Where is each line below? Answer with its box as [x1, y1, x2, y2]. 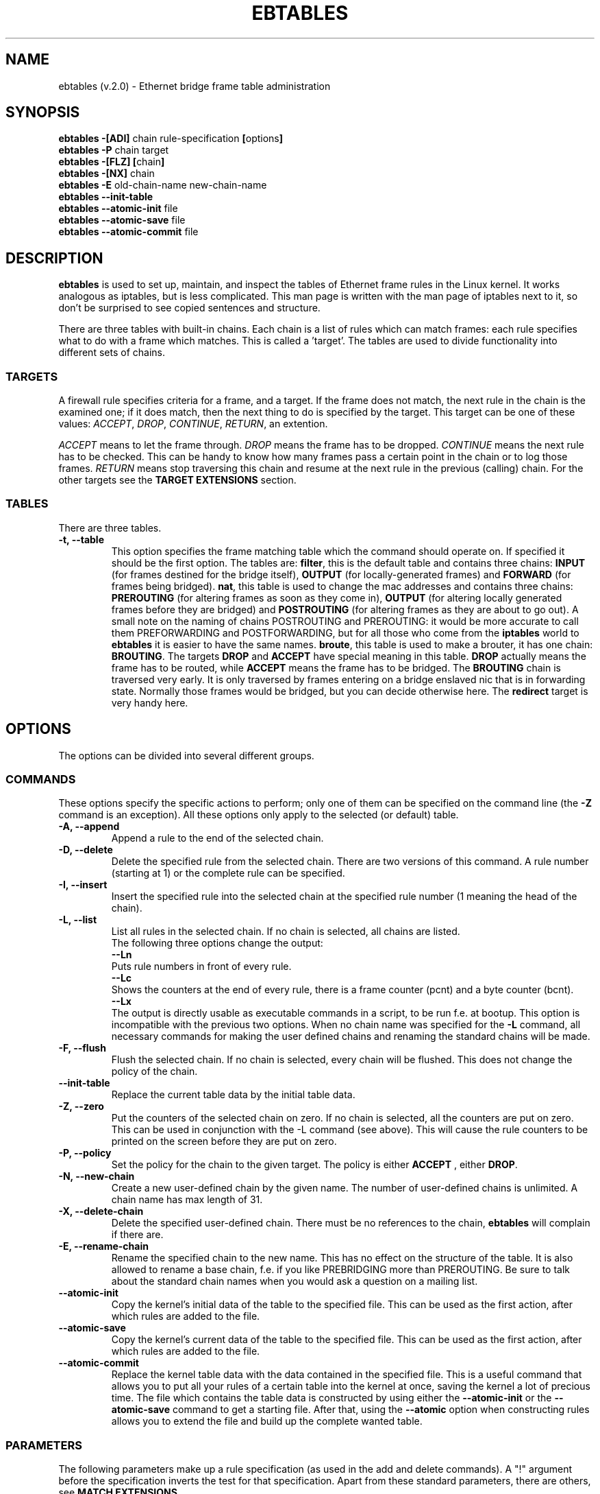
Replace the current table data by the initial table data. [111, 1089, 355, 1101]
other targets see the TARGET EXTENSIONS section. [58, 474, 297, 486]
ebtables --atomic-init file [58, 202, 178, 215]
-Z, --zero [58, 1100, 104, 1113]
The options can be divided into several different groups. [58, 749, 314, 761]
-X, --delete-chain [58, 1205, 144, 1218]
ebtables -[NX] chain [58, 167, 155, 180]
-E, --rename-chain [58, 1240, 149, 1253]
